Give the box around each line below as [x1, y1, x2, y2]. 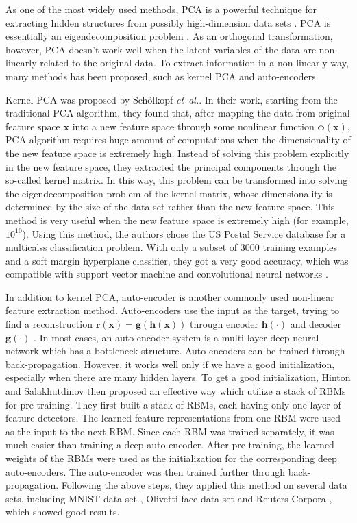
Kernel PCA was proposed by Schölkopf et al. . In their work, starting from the [5, 92, 338, 106]
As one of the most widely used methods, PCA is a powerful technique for [5, 2, 317, 16]
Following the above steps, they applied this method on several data [61, 478, 347, 492]
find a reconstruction [5, 317, 93, 331]
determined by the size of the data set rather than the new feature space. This [5, 199, 335, 214]
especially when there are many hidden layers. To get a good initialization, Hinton [5, 370, 351, 385]
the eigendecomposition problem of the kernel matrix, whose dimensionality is [5, 186, 332, 200]
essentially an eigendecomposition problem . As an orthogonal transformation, [5, 29, 333, 43]
